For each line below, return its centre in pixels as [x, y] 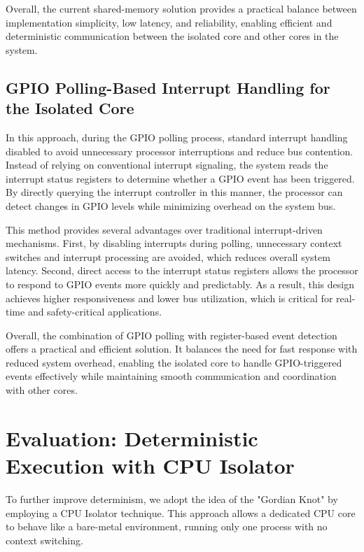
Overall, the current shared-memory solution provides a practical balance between [181, 8]
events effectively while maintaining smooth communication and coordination [171, 376]
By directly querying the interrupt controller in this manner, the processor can [174, 192]
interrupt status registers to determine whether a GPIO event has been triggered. [180, 178]
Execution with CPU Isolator [150, 466]
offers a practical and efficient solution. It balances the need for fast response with [182, 349]
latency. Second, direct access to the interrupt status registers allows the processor [182, 270]
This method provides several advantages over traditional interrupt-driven [164, 229]
